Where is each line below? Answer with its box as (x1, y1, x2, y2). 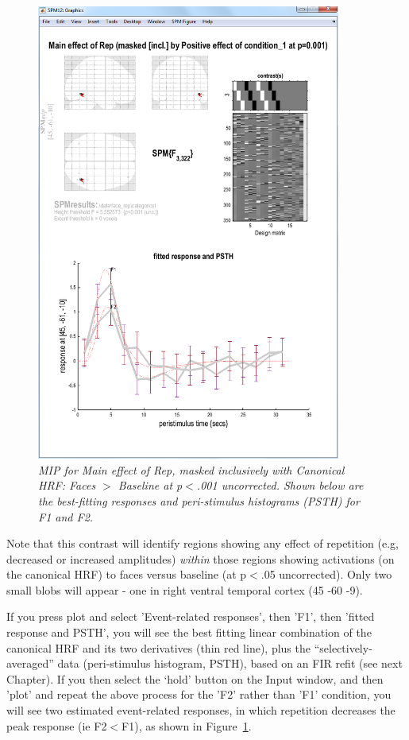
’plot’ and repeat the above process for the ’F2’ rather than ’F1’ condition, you (6, 686, 392, 703)
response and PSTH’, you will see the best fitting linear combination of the (6, 624, 372, 641)
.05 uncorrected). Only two (260, 566, 392, 583)
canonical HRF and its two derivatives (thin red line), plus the (6, 639, 311, 656)
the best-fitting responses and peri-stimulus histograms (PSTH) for (38, 492, 360, 509)
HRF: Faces (38, 477, 96, 494)
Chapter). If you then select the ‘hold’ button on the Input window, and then (6, 670, 384, 687)
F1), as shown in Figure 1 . (122, 717, 252, 734)
